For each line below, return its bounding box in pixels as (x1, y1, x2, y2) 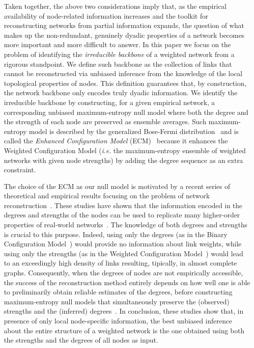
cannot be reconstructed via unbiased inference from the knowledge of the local (4, 68, 243, 79)
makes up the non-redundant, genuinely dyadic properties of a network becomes (4, 29, 245, 40)
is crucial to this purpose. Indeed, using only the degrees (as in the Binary (4, 229, 227, 239)
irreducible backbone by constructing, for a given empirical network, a (4, 97, 215, 107)
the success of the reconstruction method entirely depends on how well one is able (4, 277, 251, 287)
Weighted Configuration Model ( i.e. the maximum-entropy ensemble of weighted (4, 145, 246, 155)
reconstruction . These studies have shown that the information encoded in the (4, 200, 243, 210)
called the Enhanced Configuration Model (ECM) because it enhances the (4, 135, 228, 146)
